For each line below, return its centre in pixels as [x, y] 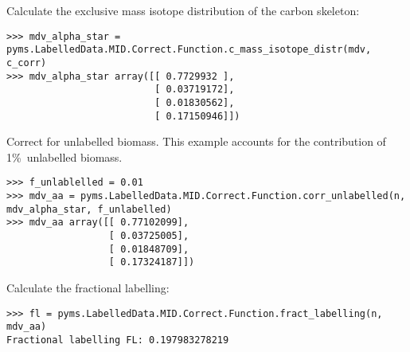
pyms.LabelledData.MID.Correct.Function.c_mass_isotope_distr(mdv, [189, 50]
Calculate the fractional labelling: [88, 287]
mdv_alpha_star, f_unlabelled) [89, 209]
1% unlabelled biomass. [64, 156]
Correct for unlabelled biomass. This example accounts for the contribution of [196, 141]
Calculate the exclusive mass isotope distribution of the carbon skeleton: [183, 10]
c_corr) [27, 63]
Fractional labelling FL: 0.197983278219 [118, 340]
